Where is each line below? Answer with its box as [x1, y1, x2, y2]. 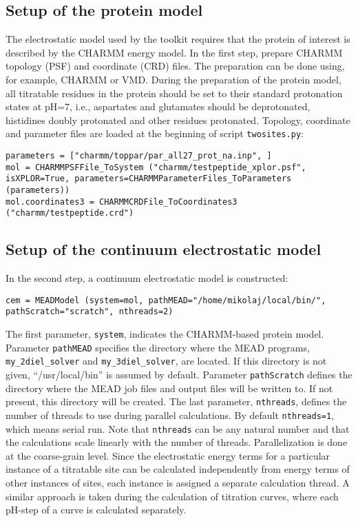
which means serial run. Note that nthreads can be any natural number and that [6, 421, 350, 436]
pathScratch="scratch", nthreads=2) [6, 307, 173, 317]
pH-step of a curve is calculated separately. [6, 502, 187, 517]
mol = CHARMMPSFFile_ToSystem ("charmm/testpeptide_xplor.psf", [6, 162, 306, 172]
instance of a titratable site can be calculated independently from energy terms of [6, 462, 350, 476]
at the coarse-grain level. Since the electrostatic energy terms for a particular [6, 448, 330, 462]
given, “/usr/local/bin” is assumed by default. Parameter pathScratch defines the [6, 367, 352, 382]
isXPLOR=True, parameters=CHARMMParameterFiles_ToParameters [6, 174, 292, 184]
